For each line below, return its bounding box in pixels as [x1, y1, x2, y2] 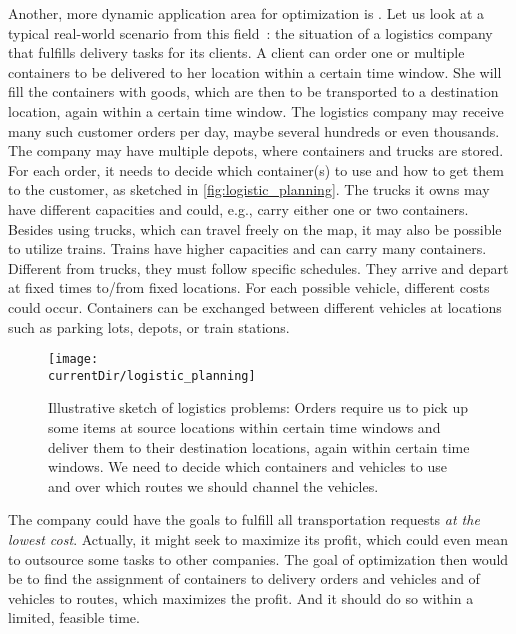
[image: [48, 352, 99, 367]
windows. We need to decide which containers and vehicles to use [48, 456, 447, 477]
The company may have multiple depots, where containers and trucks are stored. [8, 140, 504, 161]
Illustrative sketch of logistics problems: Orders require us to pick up [48, 397, 468, 418]
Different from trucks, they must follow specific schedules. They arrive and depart [8, 257, 509, 278]
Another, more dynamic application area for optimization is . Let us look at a [8, 3, 485, 23]
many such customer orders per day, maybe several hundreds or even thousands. [8, 120, 500, 141]
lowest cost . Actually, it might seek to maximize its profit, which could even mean [8, 528, 509, 549]
